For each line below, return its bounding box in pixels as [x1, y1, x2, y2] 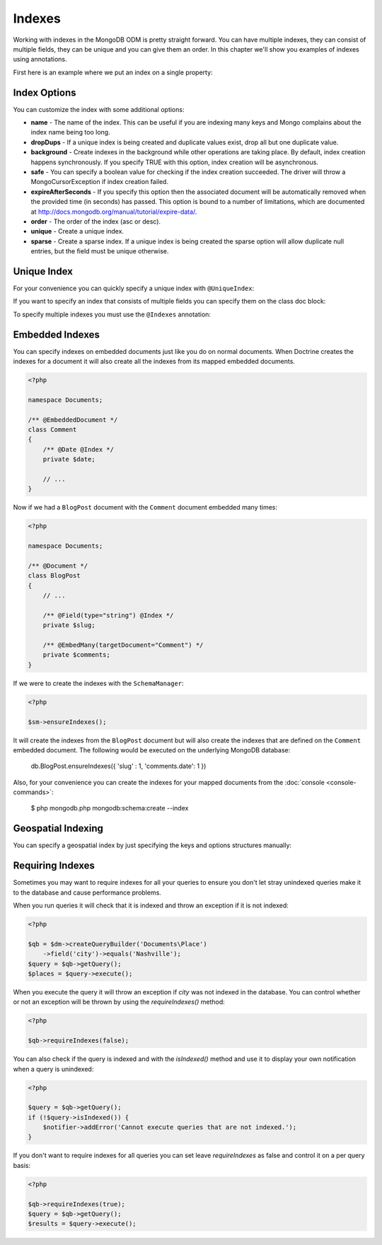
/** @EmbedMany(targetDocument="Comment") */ [42, 641, 204, 649]
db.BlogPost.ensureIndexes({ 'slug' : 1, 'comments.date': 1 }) [30, 762, 207, 771]
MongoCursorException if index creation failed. [30, 178, 169, 186]
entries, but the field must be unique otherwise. [30, 247, 169, 256]
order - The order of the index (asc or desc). [30, 217, 161, 226]
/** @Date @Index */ [42, 445, 115, 453]
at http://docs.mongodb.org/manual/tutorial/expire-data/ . [30, 207, 197, 216]
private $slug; [42, 621, 95, 629]
